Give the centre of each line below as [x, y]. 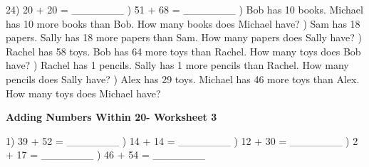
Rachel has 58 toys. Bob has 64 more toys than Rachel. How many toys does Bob [183, 51]
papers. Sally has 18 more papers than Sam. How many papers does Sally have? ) [184, 37]
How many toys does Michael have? [83, 93]
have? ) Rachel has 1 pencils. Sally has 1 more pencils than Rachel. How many [177, 65]
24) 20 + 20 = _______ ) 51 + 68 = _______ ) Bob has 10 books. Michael [184, 9]
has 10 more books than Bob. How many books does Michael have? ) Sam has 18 [183, 23]
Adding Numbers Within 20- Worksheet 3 [111, 117]
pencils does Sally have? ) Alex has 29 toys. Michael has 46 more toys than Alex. [183, 79]
